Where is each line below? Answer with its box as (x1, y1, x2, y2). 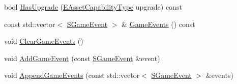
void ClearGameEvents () (4, 36, 83, 46)
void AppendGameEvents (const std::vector (4, 70, 140, 80)
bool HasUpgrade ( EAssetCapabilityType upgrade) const (4, 2, 182, 12)
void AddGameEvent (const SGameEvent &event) (4, 52, 160, 63)
